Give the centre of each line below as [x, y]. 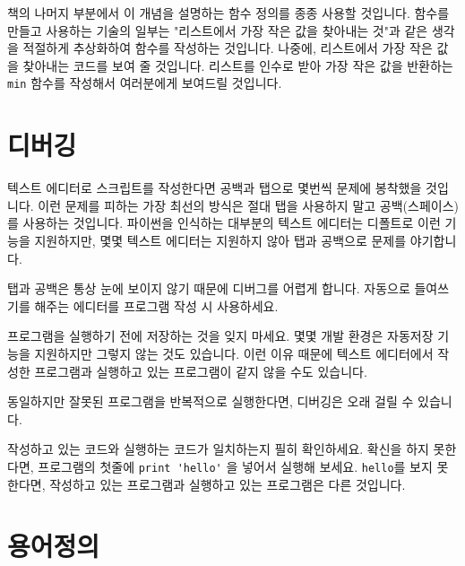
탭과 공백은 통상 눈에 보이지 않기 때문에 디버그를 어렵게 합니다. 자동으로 [209, 288]
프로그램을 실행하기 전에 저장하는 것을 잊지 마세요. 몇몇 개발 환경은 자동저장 [220, 336]
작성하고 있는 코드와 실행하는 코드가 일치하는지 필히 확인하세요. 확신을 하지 [218, 449]
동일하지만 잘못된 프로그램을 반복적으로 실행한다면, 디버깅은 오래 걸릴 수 [211, 401]
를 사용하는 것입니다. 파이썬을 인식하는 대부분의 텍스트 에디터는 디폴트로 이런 [224, 223]
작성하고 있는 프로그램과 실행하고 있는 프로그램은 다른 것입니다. [228, 484]
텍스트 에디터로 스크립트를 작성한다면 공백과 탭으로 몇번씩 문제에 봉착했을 [215, 188]
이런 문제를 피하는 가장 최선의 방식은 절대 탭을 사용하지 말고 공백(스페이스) [248, 205]
